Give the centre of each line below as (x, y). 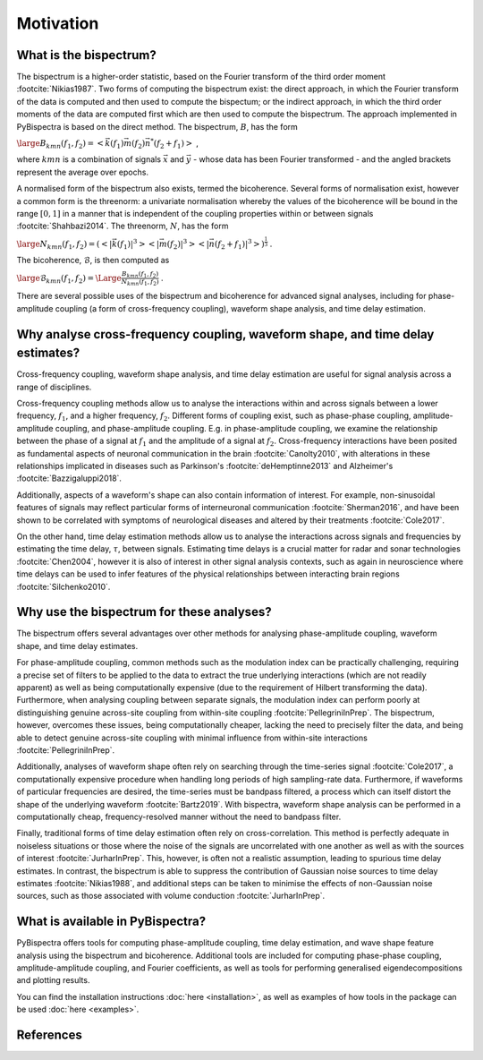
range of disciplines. (54, 387)
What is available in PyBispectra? (111, 922)
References (49, 1034)
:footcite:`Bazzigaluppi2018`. (69, 478)
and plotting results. (53, 980)
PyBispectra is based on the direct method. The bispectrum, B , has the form (157, 126)
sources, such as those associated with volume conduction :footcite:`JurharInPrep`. (171, 896)
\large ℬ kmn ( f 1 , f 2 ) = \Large (69, 279)
